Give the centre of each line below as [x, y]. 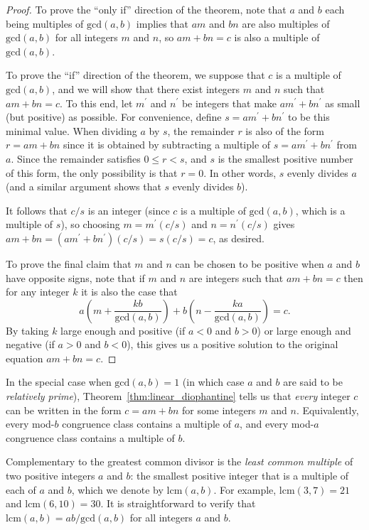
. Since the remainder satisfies [76, 158]
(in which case [213, 382]
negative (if [30, 344]
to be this [309, 117]
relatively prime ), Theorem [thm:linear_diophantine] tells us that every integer [178, 396]
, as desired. [239, 238]
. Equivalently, [327, 410]
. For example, [245, 489]
